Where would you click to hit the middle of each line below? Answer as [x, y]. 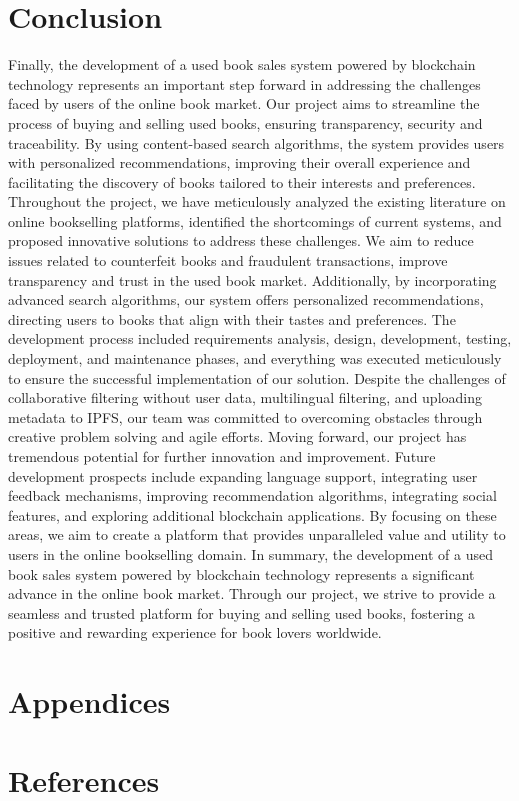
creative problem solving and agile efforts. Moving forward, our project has [237, 436]
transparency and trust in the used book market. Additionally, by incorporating [252, 279]
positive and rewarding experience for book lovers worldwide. [195, 632]
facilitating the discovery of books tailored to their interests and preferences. [242, 181]
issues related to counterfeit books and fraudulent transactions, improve [228, 260]
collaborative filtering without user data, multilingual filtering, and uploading [245, 397]
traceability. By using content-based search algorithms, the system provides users [256, 142]
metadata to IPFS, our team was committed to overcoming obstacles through [245, 416]
